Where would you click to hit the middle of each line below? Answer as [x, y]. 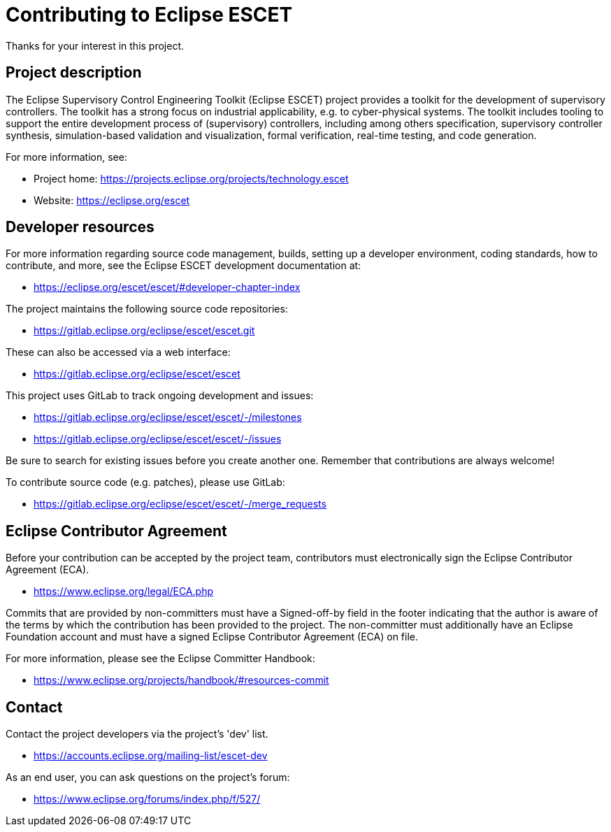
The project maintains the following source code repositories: [147, 309]
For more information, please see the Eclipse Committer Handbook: [160, 659]
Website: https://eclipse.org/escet [112, 200]
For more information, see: [66, 157]
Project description [74, 73]
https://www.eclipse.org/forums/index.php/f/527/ [147, 799]
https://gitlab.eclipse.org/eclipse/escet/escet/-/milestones [168, 417]
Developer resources [80, 227]
